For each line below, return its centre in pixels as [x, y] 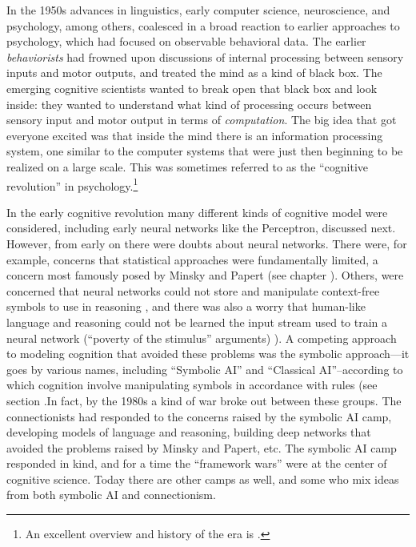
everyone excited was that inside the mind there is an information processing [195, 135]
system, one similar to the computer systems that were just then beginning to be [205, 151]
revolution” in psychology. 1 [72, 184]
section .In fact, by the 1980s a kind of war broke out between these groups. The [204, 400]
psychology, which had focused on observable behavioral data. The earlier [186, 41]
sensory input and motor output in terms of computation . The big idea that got [202, 120]
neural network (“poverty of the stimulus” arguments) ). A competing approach [202, 338]
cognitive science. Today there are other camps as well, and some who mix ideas [203, 479]
